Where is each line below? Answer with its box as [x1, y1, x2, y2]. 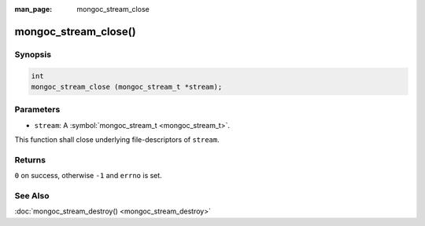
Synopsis [14, 49, 51, 60]
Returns [14, 154, 46, 165]
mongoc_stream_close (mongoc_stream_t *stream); [31, 82, 223, 91]
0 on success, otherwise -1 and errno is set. [14, 171, 163, 180]
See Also [14, 190, 50, 201]
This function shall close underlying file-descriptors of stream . [14, 135, 220, 144]
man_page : [14, 5, 53, 13]
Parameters [14, 104, 61, 115]
